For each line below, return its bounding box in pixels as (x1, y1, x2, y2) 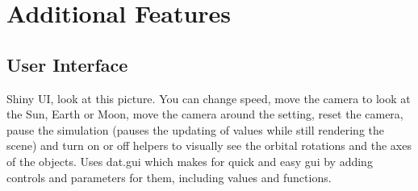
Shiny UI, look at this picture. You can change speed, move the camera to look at (6, 89, 411, 106)
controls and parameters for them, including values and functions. (6, 168, 332, 185)
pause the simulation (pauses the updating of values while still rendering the (6, 121, 385, 138)
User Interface (6, 52, 128, 77)
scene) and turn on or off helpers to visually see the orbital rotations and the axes (6, 137, 412, 154)
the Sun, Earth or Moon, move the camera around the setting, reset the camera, (6, 106, 403, 122)
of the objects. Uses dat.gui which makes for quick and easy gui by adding (6, 152, 373, 169)
